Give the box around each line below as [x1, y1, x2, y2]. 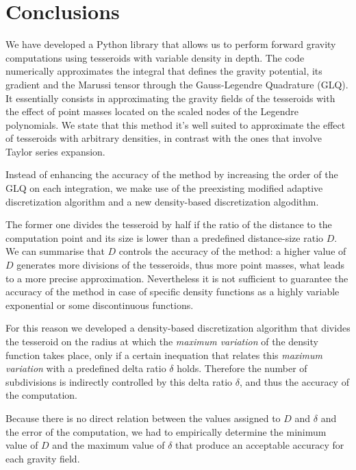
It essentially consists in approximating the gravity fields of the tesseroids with [5, 90, 335, 105]
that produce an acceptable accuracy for [175, 438, 344, 452]
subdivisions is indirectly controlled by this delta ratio [5, 374, 233, 388]
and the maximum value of [52, 438, 165, 452]
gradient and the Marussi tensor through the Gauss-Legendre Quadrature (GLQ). [5, 77, 348, 91]
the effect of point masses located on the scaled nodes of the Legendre [5, 104, 298, 119]
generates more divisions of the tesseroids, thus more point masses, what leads [16, 258, 345, 272]
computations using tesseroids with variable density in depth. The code [5, 50, 305, 64]
